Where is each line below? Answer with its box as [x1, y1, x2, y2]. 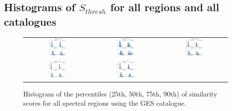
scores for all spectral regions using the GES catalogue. [23, 98, 186, 108]
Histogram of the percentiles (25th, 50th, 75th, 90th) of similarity [23, 88, 217, 98]
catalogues [4, 14, 57, 29]
